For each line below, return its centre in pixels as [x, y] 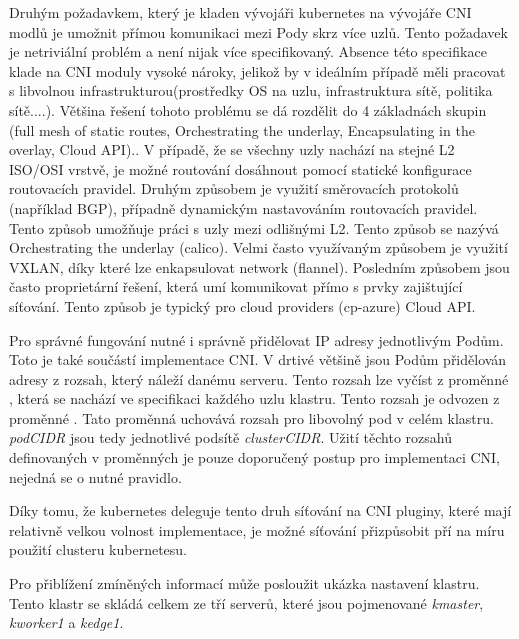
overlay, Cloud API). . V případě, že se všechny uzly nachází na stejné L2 [232, 149]
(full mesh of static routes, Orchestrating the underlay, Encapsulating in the [242, 129]
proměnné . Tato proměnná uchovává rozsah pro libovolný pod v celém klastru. [251, 417]
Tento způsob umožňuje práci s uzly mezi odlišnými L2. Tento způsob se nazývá [254, 227]
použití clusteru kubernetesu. [98, 549]
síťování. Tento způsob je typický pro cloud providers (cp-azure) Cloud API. [242, 305]
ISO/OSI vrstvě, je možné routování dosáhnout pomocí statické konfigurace [240, 168]
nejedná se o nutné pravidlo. [95, 476]
